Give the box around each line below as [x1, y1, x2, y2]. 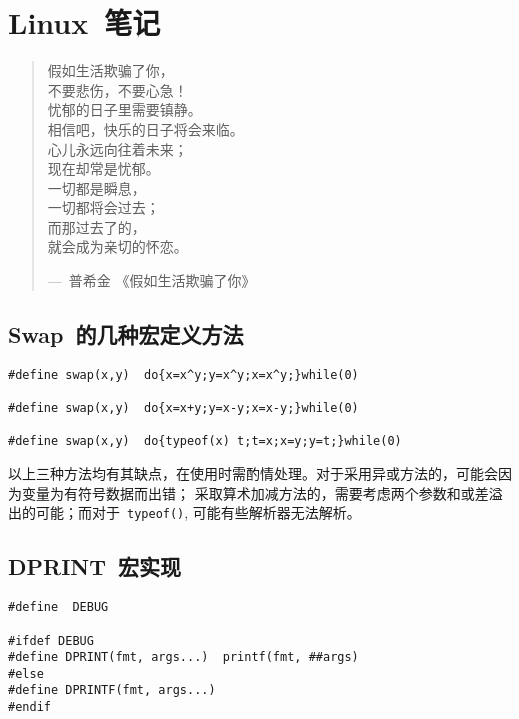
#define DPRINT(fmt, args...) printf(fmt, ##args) [8, 650, 359, 665]
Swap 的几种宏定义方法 [8, 319, 244, 350]
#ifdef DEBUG [8, 633, 94, 648]
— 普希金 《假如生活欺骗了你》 [47, 270, 256, 291]
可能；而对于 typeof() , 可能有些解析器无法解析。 [35, 502, 361, 523]
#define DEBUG [8, 600, 109, 615]
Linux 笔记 [8, 2, 161, 43]
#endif [8, 700, 51, 715]
